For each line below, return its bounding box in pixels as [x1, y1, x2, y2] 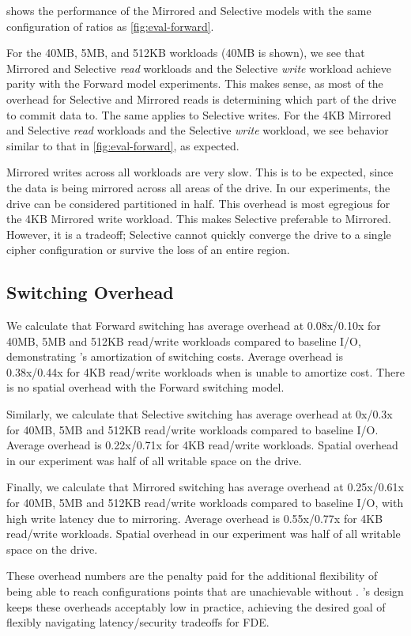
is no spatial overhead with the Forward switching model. [6, 379, 285, 396]
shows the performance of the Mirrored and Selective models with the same [6, 2, 371, 18]
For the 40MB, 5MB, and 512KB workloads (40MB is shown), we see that [6, 44, 365, 61]
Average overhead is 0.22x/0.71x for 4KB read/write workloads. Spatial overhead [6, 437, 398, 453]
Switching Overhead [6, 280, 174, 305]
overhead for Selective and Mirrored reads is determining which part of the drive [6, 90, 397, 107]
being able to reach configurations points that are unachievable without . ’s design [6, 583, 404, 600]
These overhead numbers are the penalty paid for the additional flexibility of [6, 567, 378, 584]
